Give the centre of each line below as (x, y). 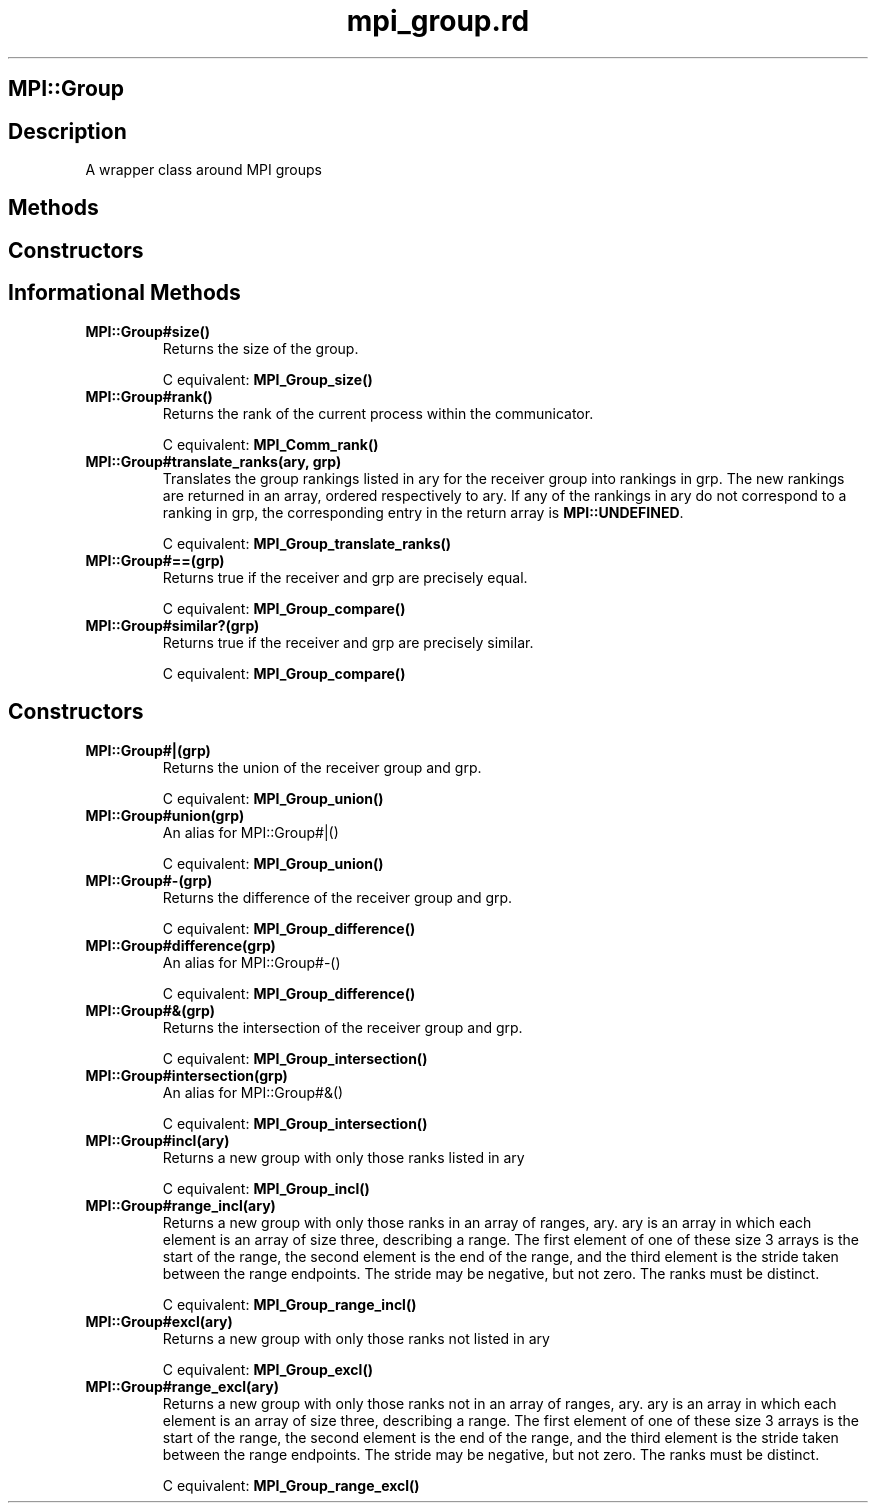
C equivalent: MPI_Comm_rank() (270, 444)
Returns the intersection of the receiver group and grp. (342, 1027)
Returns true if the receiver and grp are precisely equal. (345, 577)
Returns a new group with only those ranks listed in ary (343, 1157)
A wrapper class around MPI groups (203, 170)
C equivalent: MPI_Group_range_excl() (291, 1485)
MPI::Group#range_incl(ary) (180, 1205)
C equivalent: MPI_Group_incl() (266, 1188)
